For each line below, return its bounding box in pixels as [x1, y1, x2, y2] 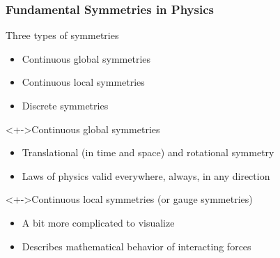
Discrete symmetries [22, 98, 109, 112]
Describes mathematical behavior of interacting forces [22, 238, 251, 253]
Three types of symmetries [6, 28, 119, 43]
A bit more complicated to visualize [22, 215, 175, 229]
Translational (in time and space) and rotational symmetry [22, 145, 274, 160]
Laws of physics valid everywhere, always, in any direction [22, 168, 270, 183]
